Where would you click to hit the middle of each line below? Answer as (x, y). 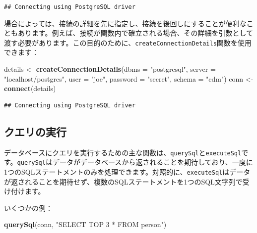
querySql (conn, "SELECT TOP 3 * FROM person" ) (85, 224)
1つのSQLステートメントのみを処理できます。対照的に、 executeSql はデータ (127, 171)
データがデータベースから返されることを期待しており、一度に (153, 162)
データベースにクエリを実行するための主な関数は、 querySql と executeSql (123, 152)
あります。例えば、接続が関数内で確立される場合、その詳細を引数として (135, 33)
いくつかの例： (28, 208)
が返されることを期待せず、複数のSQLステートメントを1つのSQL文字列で (123, 181)
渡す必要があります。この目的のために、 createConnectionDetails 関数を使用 (128, 42)
